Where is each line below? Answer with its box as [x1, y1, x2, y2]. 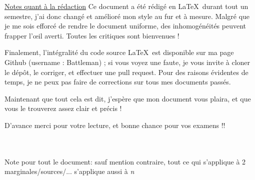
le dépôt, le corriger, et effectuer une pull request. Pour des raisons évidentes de [4, 66, 248, 77]
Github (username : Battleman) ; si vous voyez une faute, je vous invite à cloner [4, 56, 250, 67]
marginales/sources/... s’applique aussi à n [4, 166, 134, 176]
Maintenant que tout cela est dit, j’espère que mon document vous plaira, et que [4, 93, 251, 103]
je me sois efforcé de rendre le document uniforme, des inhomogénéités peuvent [4, 20, 246, 31]
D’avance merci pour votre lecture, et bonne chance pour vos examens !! [4, 119, 225, 130]
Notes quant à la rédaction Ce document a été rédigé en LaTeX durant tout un [4, 1, 248, 11]
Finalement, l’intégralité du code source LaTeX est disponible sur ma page [4, 47, 234, 57]
